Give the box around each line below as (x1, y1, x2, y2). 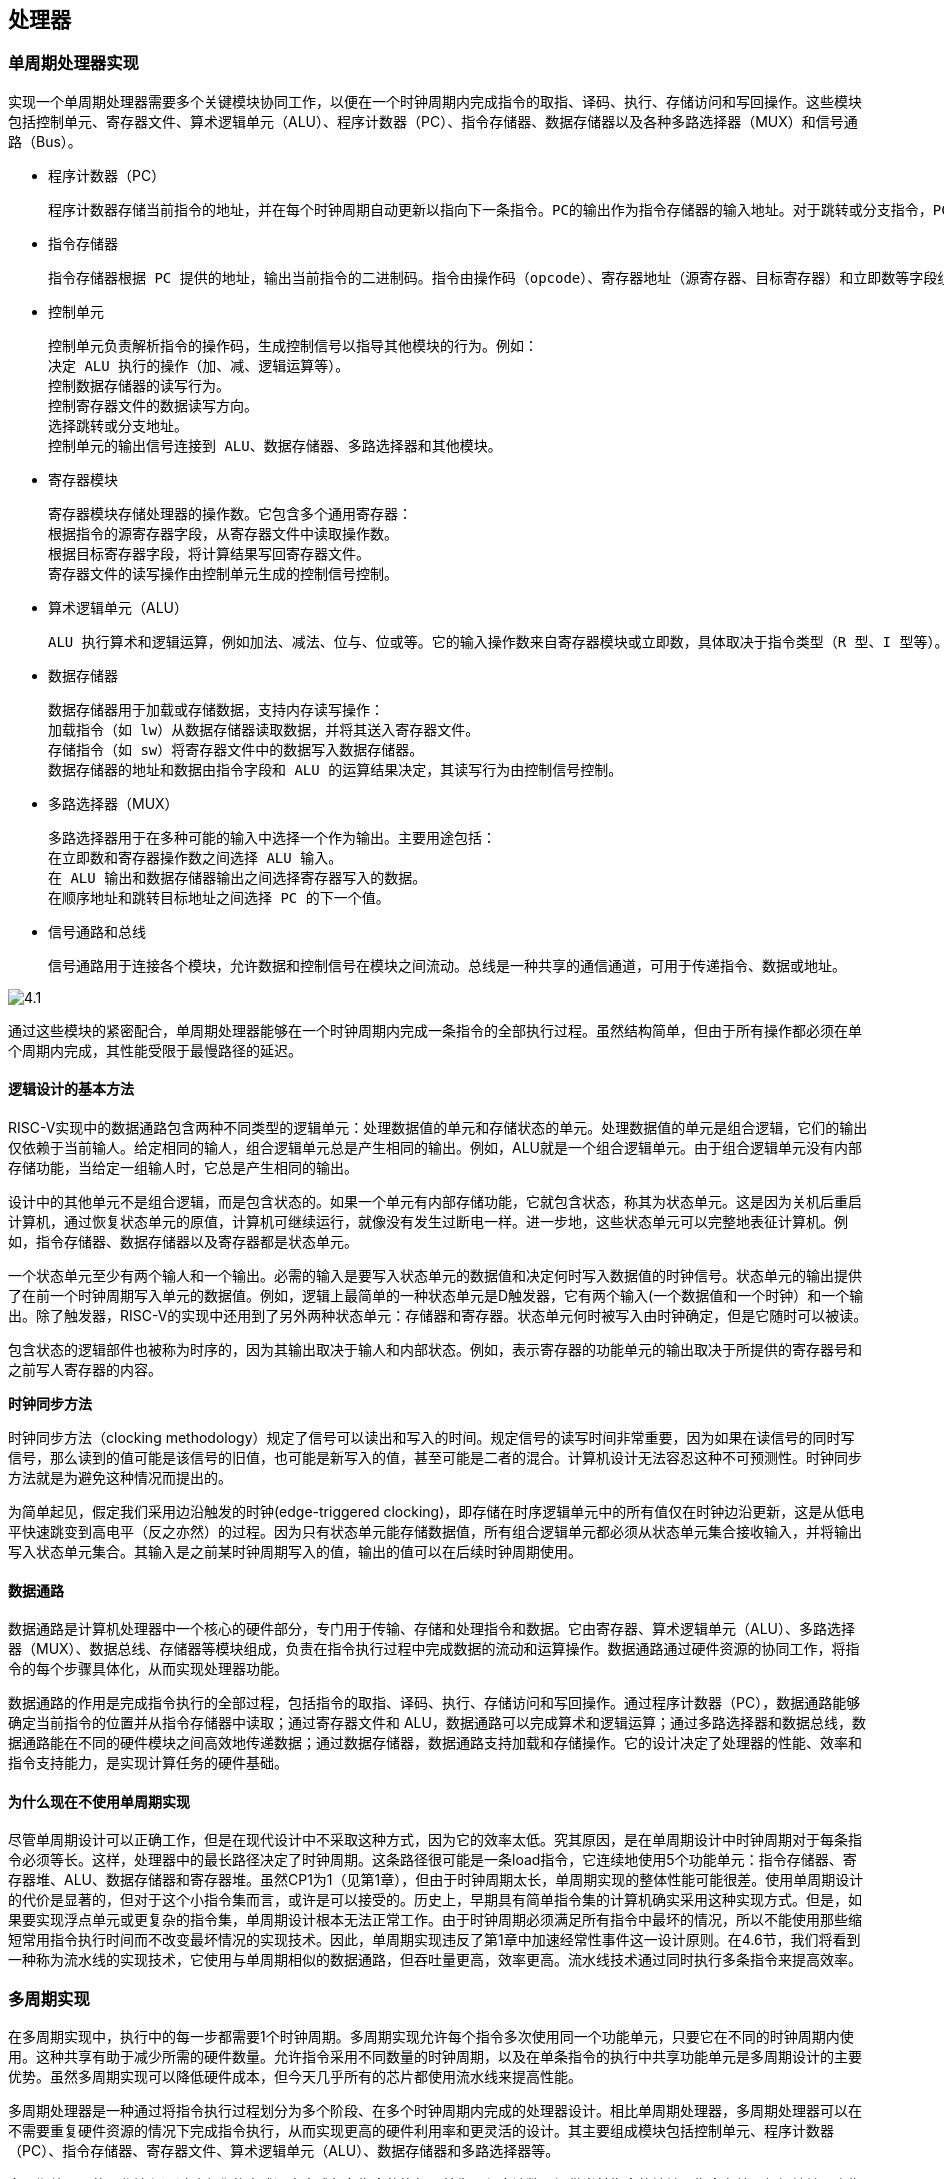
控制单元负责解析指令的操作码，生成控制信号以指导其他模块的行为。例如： (48, 337, 538, 354)
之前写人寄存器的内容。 (8, 1361, 162, 1379)
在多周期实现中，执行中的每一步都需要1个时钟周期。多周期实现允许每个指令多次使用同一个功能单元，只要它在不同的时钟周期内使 (8, 2028, 854, 2046)
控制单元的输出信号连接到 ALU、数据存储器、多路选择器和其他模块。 (48, 437, 502, 454)
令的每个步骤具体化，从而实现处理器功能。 (8, 1660, 288, 1678)
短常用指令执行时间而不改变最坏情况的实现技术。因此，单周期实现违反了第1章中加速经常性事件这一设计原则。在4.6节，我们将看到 (8, 1931, 861, 1949)
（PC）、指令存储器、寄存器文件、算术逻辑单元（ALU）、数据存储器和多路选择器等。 (8, 2142, 560, 2160)
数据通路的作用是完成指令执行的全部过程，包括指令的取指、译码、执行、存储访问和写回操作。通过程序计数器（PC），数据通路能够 (8, 1694, 861, 1712)
